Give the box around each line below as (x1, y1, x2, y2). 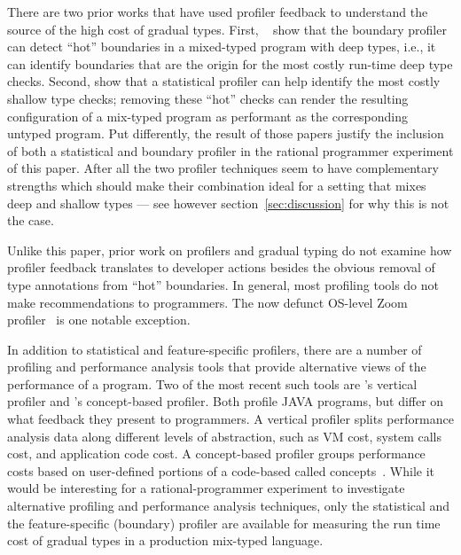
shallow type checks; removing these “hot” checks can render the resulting (7, 89, 409, 107)
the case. (7, 211, 54, 230)
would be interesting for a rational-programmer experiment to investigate (7, 479, 405, 497)
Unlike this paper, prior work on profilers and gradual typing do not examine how (7, 240, 452, 259)
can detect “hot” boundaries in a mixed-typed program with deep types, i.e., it (7, 37, 436, 56)
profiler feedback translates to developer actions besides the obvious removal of (7, 258, 435, 277)
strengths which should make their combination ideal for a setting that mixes (7, 176, 426, 194)
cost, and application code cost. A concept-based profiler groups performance (7, 444, 426, 463)
